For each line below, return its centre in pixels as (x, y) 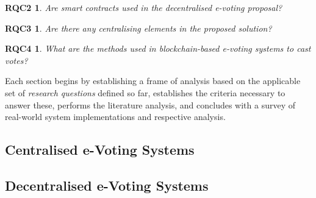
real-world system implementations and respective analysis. (115, 117)
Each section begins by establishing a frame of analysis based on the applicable (153, 81)
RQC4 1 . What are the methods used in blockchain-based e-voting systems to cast (158, 48)
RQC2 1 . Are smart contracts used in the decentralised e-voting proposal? (144, 7)
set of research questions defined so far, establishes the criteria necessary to (145, 92)
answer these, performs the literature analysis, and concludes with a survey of (150, 104)
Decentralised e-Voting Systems (107, 185)
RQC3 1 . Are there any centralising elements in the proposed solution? (138, 28)
